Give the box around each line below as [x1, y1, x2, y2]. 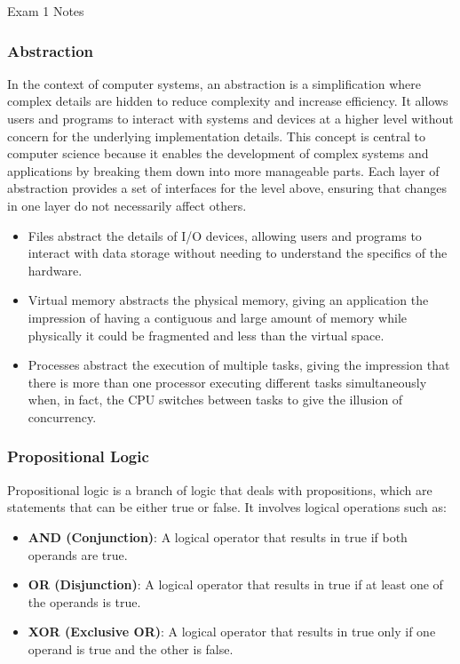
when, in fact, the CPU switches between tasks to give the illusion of [28, 390, 403, 409]
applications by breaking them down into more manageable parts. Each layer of [7, 161, 440, 180]
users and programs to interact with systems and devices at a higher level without [7, 109, 454, 127]
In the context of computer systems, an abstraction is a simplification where [7, 74, 422, 92]
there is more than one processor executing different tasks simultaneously [28, 372, 427, 391]
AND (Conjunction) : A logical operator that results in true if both [28, 527, 408, 546]
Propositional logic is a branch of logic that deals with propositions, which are [7, 480, 432, 499]
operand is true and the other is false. [28, 639, 234, 658]
